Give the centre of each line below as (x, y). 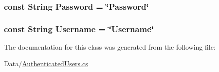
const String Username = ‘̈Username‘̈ (79, 28)
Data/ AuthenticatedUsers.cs (46, 63)
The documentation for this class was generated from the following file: (110, 47)
